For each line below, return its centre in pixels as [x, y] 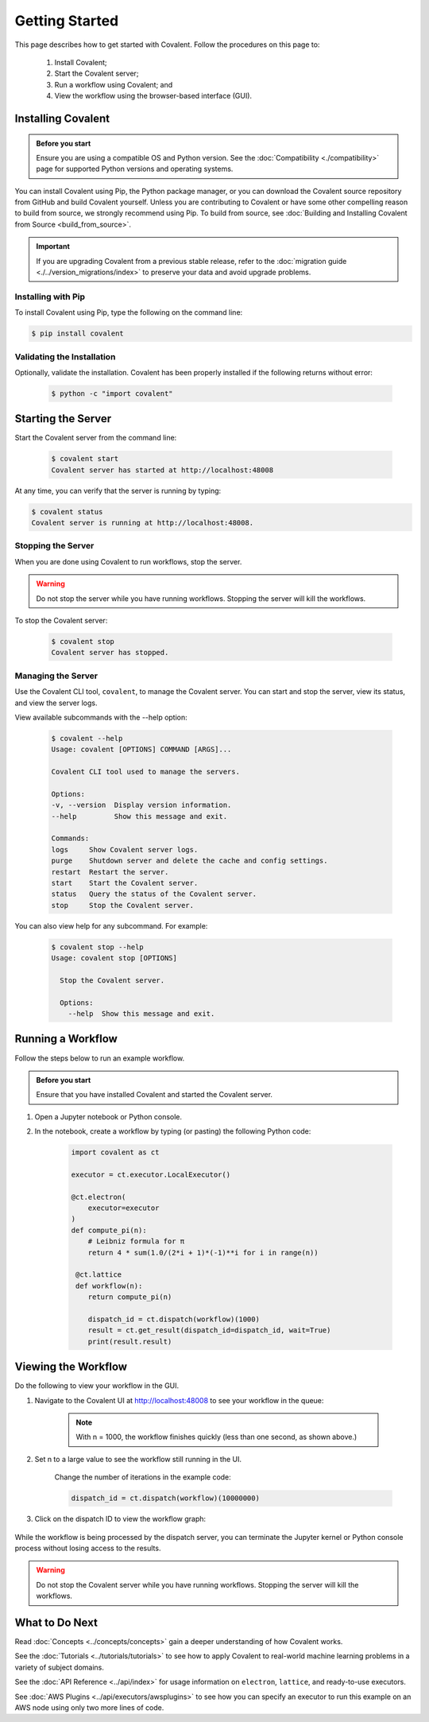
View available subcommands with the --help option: [101, 717]
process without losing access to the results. [88, 1548]
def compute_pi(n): [109, 1230]
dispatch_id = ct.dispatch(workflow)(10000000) [165, 1498]
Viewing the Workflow [71, 1367]
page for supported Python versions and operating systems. [135, 169]
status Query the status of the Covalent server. [154, 894]
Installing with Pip [50, 297]
